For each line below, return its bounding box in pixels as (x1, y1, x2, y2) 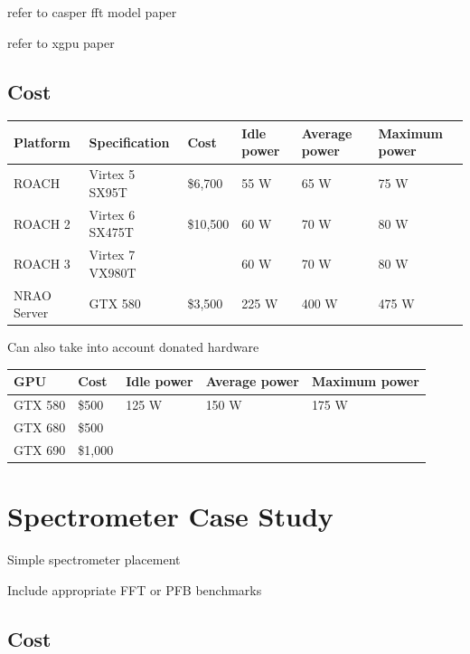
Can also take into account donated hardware (7, 337, 259, 356)
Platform (14, 132, 70, 151)
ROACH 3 (14, 254, 70, 272)
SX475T (89, 223, 134, 242)
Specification (89, 132, 170, 151)
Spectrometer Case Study (7, 498, 334, 535)
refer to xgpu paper (7, 33, 115, 52)
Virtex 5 (89, 165, 136, 184)
